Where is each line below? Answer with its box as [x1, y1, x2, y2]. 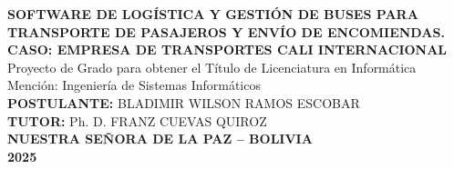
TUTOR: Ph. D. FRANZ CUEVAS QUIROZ [7, 111, 267, 130]
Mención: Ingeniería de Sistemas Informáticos [7, 75, 261, 94]
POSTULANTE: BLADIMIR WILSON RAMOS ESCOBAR [7, 93, 360, 112]
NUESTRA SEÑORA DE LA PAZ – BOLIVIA [7, 129, 313, 148]
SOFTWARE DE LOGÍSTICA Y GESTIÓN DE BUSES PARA [7, 5, 418, 23]
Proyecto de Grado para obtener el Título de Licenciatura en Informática [7, 57, 417, 76]
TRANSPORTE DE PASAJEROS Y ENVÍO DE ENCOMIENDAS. [7, 22, 445, 41]
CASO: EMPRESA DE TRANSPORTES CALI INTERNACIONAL [7, 40, 448, 59]
